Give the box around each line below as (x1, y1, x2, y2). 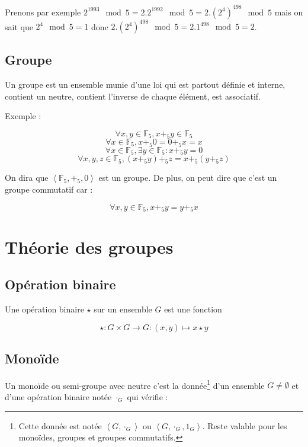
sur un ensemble (94, 302, 152, 315)
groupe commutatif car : (5, 183, 93, 195)
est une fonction (164, 302, 222, 315)
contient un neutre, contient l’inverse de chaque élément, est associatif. (5, 90, 261, 102)
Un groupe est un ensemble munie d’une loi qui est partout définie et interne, (5, 78, 285, 91)
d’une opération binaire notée (5, 390, 112, 403)
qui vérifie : (127, 390, 168, 403)
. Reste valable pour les (202, 419, 287, 432)
